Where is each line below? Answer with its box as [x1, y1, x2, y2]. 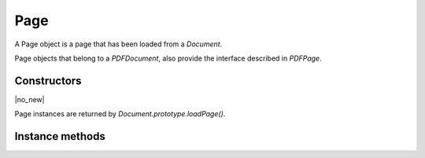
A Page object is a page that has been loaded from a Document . [14, 39, 223, 49]
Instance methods [14, 130, 105, 143]
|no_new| [14, 94, 45, 104]
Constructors [14, 74, 82, 87]
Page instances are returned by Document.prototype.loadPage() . [14, 109, 226, 119]
